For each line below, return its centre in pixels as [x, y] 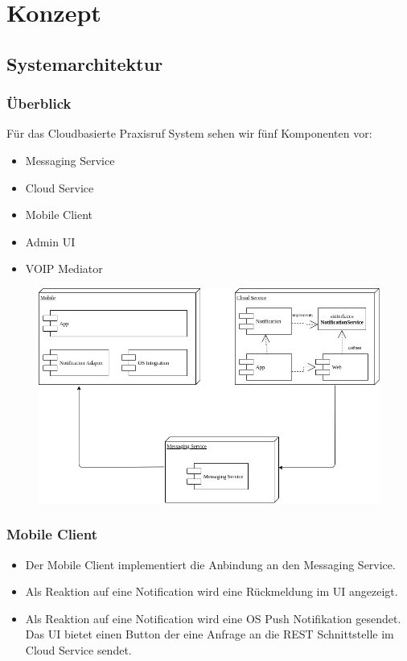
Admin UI [50, 241]
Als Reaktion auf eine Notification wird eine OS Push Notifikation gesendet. [213, 618]
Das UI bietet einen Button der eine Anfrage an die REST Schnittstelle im [210, 634]
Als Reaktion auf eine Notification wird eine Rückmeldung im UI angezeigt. [212, 591]
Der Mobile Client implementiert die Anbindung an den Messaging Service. [210, 564]
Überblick [39, 103]
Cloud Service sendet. [78, 649]
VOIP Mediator [64, 269]
